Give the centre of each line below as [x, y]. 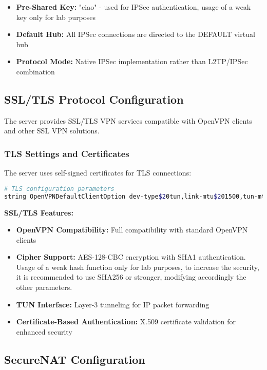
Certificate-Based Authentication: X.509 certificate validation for [126, 322]
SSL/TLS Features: [39, 212]
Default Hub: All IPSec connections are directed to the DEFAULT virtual [136, 34]
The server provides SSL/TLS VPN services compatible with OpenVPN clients [128, 120]
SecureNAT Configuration [75, 359]
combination [35, 71]
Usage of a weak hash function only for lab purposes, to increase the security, [138, 267]
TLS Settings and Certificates [67, 153]
